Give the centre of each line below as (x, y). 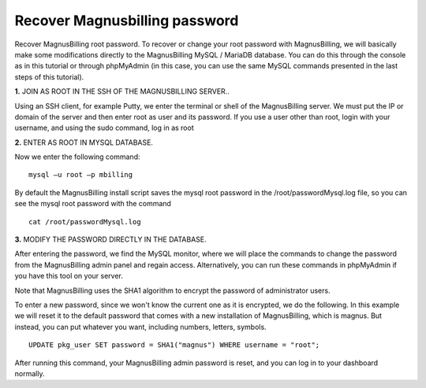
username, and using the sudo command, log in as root (104, 128)
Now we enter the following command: (77, 157)
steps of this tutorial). (49, 77)
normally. (30, 373)
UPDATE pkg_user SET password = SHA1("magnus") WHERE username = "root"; (174, 345)
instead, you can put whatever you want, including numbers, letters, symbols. (141, 327)
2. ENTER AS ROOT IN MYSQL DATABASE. (84, 142)
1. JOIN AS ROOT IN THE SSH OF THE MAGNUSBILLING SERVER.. (122, 91)
